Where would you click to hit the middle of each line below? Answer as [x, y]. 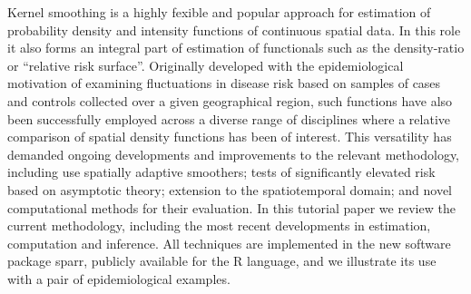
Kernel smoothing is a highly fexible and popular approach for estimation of [219, 12]
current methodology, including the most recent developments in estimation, [219, 225]
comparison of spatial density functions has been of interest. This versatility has [230, 137]
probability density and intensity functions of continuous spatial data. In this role [234, 29]
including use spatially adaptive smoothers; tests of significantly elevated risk [221, 172]
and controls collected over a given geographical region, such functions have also [230, 100]
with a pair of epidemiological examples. [119, 278]
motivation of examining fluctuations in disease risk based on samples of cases [224, 83]
